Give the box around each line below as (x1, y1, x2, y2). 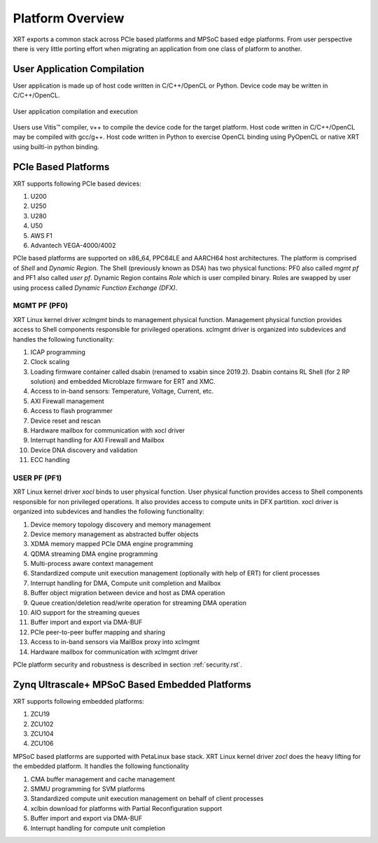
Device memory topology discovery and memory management (30, 520, 211, 529)
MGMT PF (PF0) (13, 301, 69, 311)
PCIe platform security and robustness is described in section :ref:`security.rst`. (13, 660, 243, 669)
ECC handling (30, 456, 70, 464)
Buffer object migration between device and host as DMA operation (30, 589, 225, 597)
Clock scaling (30, 358, 70, 366)
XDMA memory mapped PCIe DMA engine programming (30, 540, 193, 548)
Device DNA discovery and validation (30, 445, 138, 454)
